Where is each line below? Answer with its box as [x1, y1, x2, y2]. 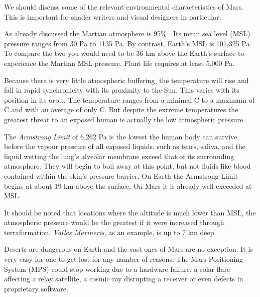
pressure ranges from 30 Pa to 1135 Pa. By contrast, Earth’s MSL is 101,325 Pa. [4, 38, 252, 48]
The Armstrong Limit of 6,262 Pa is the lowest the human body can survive [4, 131, 237, 141]
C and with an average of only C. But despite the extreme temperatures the [4, 104, 238, 115]
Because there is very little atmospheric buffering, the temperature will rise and [4, 75, 249, 85]
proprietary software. [4, 283, 68, 293]
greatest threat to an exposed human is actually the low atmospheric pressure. [4, 114, 245, 124]
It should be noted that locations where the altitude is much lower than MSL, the [4, 207, 256, 217]
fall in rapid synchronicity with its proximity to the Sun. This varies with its [4, 85, 239, 95]
